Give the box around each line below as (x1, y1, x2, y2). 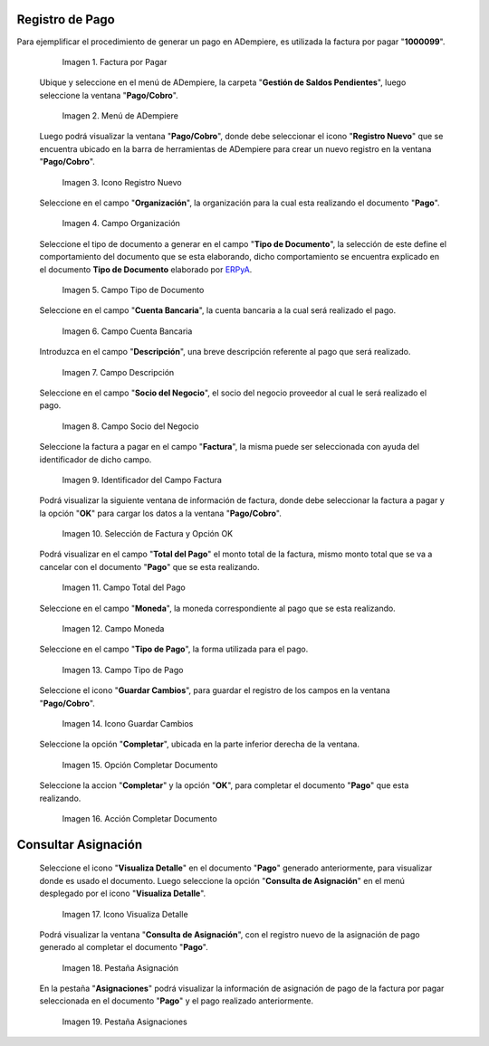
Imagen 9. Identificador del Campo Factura (62, 474, 222, 485)
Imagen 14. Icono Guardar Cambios (62, 718, 194, 728)
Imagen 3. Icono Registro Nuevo (62, 176, 182, 187)
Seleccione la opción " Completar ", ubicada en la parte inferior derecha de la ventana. (39, 738, 360, 750)
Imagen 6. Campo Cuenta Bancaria (62, 326, 193, 337)
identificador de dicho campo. (39, 453, 152, 465)
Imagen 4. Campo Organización (62, 218, 181, 229)
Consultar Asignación (16, 837, 143, 852)
